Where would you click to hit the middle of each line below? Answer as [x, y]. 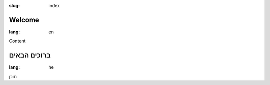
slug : [14, 6]
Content [17, 41]
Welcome [24, 20]
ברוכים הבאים [30, 55]
